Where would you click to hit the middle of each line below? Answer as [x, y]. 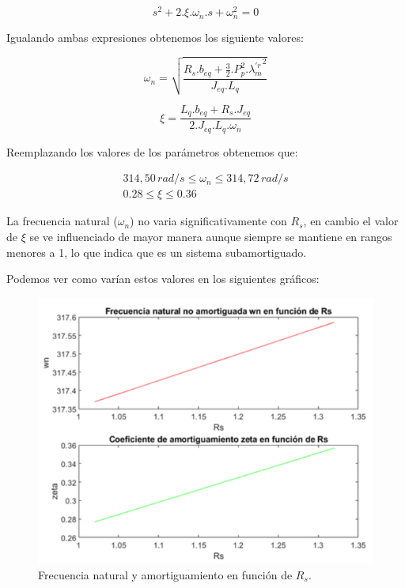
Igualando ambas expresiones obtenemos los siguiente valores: [155, 37]
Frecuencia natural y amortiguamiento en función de [165, 574]
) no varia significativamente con [208, 221]
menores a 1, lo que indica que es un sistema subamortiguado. [157, 252]
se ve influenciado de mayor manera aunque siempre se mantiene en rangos [211, 236]
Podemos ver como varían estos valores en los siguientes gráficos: [163, 279]
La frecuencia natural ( [62, 221]
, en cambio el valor [351, 221]
